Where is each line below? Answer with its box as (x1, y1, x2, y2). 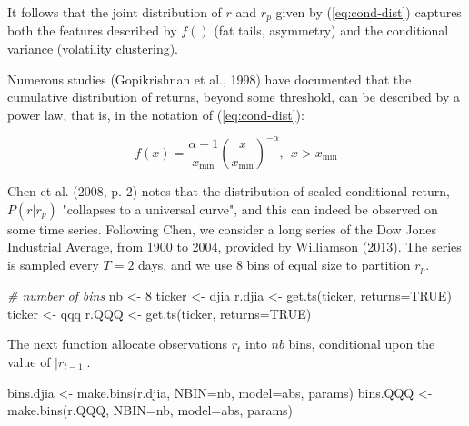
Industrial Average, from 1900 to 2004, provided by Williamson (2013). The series (7, 237, 462, 256)
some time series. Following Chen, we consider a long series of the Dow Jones (7, 219, 437, 238)
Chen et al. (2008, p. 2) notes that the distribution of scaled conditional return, (7, 181, 450, 200)
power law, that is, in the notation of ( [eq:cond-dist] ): (7, 104, 304, 124)
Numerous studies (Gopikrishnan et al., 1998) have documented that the (7, 69, 412, 88)
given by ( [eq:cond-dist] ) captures (275, 3, 462, 21)
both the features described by (7, 21, 177, 40)
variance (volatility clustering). (7, 39, 179, 58)
